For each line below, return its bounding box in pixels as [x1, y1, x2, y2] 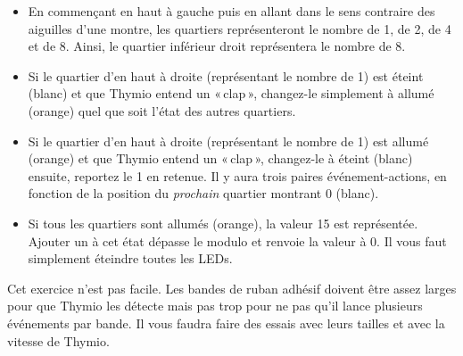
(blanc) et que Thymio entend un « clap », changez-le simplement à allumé [28, 84, 434, 103]
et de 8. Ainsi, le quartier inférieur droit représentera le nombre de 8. [28, 37, 406, 55]
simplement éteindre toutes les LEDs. [28, 249, 233, 268]
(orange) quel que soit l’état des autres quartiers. [28, 101, 296, 120]
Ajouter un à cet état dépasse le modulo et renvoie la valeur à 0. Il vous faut [28, 231, 447, 250]
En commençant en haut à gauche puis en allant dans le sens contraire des [28, 2, 435, 20]
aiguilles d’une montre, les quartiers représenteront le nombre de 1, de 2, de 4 [28, 19, 451, 37]
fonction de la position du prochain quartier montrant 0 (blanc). [28, 184, 379, 203]
